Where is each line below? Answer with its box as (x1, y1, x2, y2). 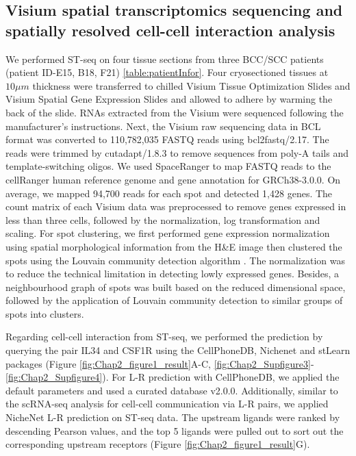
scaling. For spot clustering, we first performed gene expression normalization (5, 226, 330, 240)
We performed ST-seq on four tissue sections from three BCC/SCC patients (5, 51, 324, 66)
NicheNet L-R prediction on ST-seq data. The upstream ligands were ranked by (5, 410, 340, 425)
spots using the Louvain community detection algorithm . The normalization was (5, 253, 346, 267)
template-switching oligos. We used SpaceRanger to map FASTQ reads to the (5, 159, 331, 173)
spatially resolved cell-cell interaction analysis (5, 19, 335, 40)
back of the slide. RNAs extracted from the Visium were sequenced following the (5, 105, 344, 119)
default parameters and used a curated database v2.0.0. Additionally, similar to (5, 383, 338, 397)
